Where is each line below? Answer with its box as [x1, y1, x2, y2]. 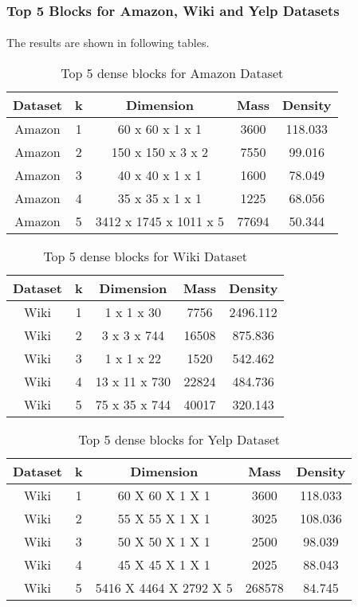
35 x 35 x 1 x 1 [117, 189, 203, 208]
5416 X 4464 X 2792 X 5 [95, 578, 233, 597]
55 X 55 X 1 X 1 [117, 509, 210, 528]
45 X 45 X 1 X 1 [117, 555, 210, 574]
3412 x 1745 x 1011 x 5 [95, 212, 225, 231]
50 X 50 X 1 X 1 [117, 532, 210, 551]
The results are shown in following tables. [6, 34, 210, 51]
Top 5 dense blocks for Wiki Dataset [43, 247, 248, 266]
